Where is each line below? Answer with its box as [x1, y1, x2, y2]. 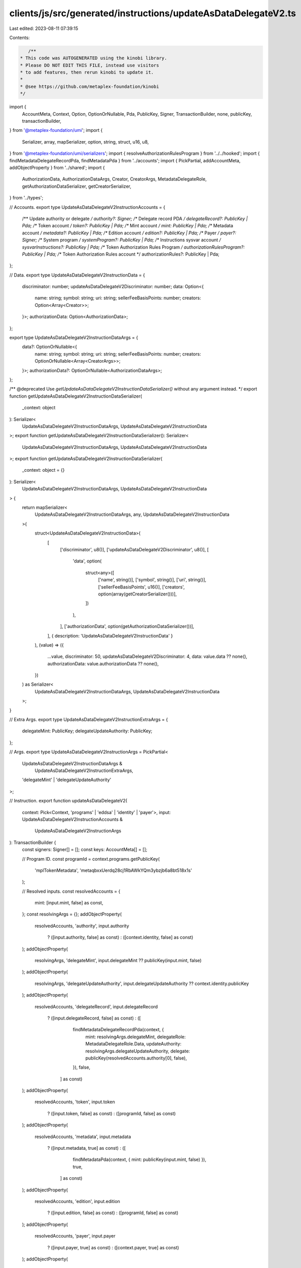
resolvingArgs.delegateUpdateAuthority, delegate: [85, 1048, 190, 1054]
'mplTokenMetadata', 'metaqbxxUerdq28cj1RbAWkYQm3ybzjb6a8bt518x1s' [34, 867, 193, 873]
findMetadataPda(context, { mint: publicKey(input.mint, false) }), [72, 1156, 207, 1163]
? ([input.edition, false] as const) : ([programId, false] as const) [47, 1210, 178, 1216]
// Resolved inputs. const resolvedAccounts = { [22, 888, 121, 894]
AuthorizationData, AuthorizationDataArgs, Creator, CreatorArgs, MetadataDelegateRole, [22, 176, 207, 182]
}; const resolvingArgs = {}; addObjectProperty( [22, 911, 122, 918]
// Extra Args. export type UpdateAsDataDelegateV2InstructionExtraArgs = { [9, 717, 168, 723]
